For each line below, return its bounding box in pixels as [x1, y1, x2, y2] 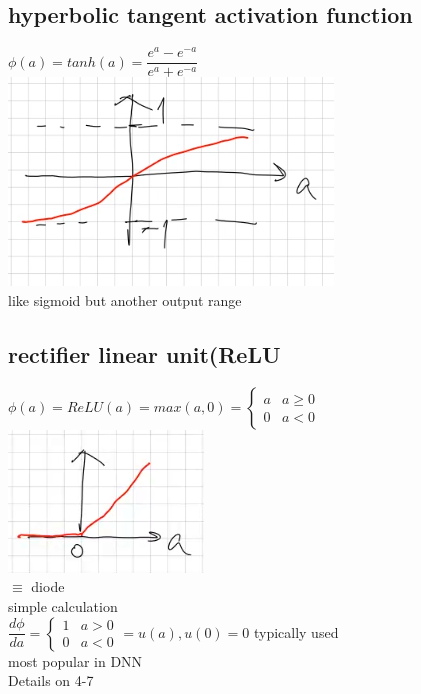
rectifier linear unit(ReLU [8, 338, 281, 369]
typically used [253, 621, 339, 642]
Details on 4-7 [8, 670, 94, 691]
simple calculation [8, 595, 118, 616]
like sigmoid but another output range [8, 289, 242, 310]
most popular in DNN [8, 650, 143, 671]
